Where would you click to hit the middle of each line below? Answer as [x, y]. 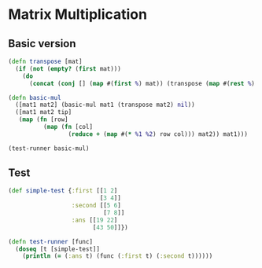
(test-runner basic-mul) [49, 148]
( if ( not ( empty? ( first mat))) [68, 68]
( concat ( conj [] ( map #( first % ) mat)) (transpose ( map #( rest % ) [142, 83]
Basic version [42, 44]
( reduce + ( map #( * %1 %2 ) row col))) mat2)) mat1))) [158, 134]
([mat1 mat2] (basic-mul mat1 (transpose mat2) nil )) [105, 105]
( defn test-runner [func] [50, 241]
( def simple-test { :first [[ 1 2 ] [63, 191]
